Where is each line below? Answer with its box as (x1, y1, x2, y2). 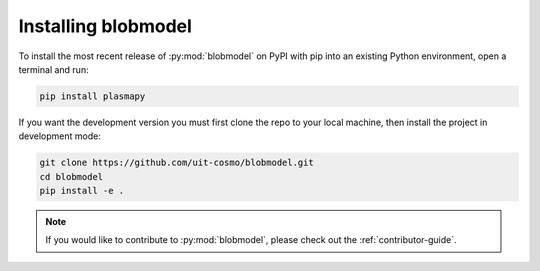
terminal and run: (18, 63, 89, 75)
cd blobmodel (39, 171, 104, 182)
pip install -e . (39, 185, 125, 197)
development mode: (18, 130, 102, 142)
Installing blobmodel (18, 15, 192, 37)
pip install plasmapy (39, 90, 146, 102)
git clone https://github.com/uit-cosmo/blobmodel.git (39, 157, 314, 169)
